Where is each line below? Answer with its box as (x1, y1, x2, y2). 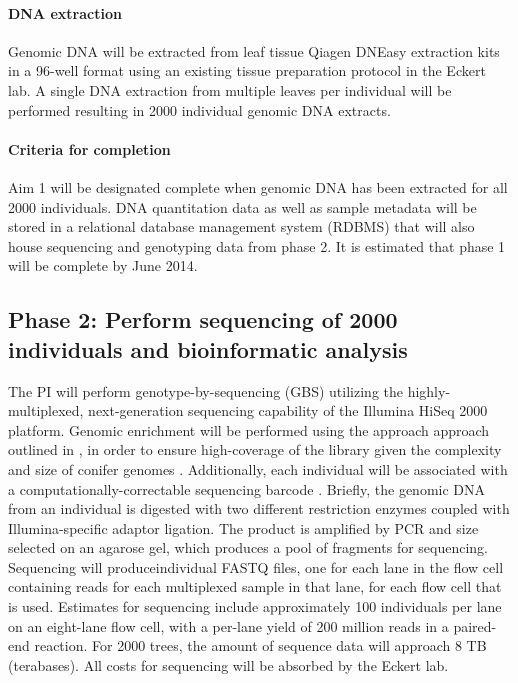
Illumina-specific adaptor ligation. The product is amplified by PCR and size (8, 517, 479, 538)
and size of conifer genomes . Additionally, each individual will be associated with (8, 458, 508, 479)
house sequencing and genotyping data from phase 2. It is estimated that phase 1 (8, 235, 506, 256)
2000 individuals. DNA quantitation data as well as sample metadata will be (8, 196, 477, 217)
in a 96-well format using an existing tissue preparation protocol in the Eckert (8, 60, 486, 81)
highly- (407, 380, 451, 401)
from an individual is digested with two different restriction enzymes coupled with (8, 498, 510, 519)
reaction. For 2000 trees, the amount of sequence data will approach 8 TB (34, 635, 487, 656)
